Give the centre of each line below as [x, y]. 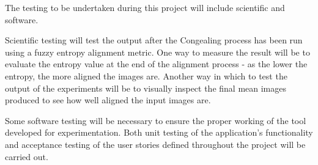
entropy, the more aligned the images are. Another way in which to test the [146, 75]
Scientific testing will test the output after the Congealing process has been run [154, 40]
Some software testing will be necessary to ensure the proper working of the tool [156, 120]
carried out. [27, 156]
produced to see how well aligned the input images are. [108, 100]
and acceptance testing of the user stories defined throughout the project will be [155, 144]
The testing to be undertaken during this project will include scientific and [145, 7]
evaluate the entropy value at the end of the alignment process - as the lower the [156, 64]
